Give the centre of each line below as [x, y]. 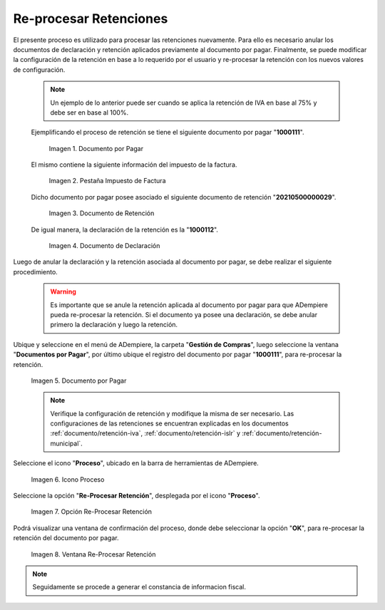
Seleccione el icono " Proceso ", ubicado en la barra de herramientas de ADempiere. [136, 463]
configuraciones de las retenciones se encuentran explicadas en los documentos [169, 423]
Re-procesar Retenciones [91, 19]
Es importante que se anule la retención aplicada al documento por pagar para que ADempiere [189, 305]
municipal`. [67, 443]
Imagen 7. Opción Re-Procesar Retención [92, 512]
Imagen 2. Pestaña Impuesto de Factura [107, 181]
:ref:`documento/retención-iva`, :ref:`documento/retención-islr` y [145, 433]
